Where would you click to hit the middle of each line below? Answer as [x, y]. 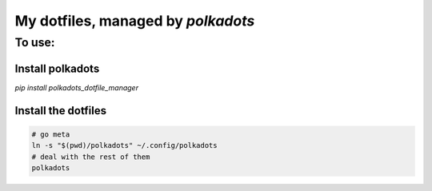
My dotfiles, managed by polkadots [135, 21]
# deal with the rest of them [91, 157]
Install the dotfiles [61, 111]
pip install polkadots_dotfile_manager [77, 87]
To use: [35, 42]
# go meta [51, 134]
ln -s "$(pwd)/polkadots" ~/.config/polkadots [124, 145]
